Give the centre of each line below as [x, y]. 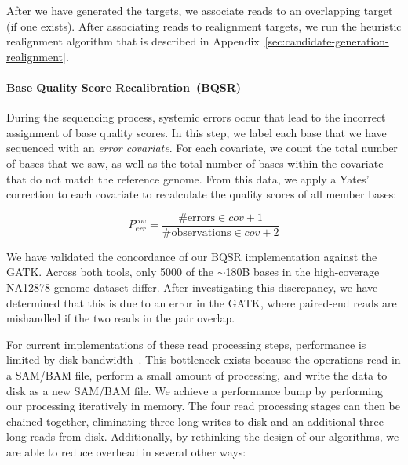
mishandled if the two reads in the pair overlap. [121, 318]
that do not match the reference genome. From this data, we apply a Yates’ [188, 178]
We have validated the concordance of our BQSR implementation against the [192, 256]
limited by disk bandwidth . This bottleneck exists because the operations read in [204, 360]
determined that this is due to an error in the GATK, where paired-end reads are [202, 302]
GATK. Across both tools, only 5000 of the [110, 272]
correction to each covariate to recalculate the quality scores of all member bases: [202, 194]
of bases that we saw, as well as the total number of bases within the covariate [195, 163]
